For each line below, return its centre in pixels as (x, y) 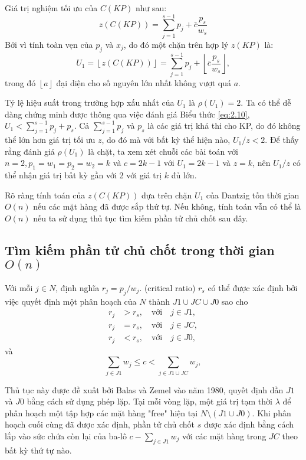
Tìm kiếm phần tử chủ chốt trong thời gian (140, 249)
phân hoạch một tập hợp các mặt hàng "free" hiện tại (101, 412)
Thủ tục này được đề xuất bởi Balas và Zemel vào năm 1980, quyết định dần (144, 389)
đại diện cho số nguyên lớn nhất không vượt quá (144, 82)
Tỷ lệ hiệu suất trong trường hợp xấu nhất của (90, 102)
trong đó (20, 82)
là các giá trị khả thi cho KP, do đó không (224, 125)
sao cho (235, 301)
